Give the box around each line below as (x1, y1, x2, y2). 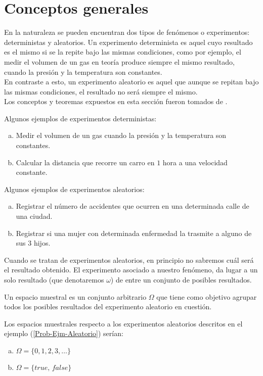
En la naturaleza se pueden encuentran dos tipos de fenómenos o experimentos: (4, 27, 250, 37)
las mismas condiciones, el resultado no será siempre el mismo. (4, 86, 198, 97)
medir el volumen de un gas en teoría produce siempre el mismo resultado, (4, 56, 235, 67)
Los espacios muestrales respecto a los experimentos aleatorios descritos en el (4, 318, 243, 328)
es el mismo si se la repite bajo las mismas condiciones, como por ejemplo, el (4, 46, 241, 57)
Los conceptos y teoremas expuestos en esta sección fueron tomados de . (4, 96, 228, 107)
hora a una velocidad (162, 157, 228, 167)
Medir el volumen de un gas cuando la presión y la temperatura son (16, 130, 227, 140)
